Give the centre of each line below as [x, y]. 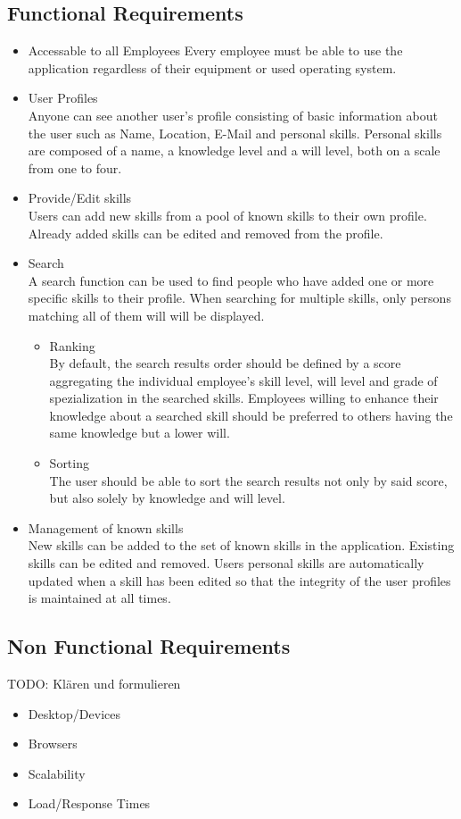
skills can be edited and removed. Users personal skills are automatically [226, 563]
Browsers [53, 744]
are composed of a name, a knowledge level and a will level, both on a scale [234, 150]
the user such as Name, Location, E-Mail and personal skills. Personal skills [235, 133]
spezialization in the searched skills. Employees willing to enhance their [244, 398]
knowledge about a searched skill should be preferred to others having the [251, 415]
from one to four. [75, 167]
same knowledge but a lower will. [140, 433]
